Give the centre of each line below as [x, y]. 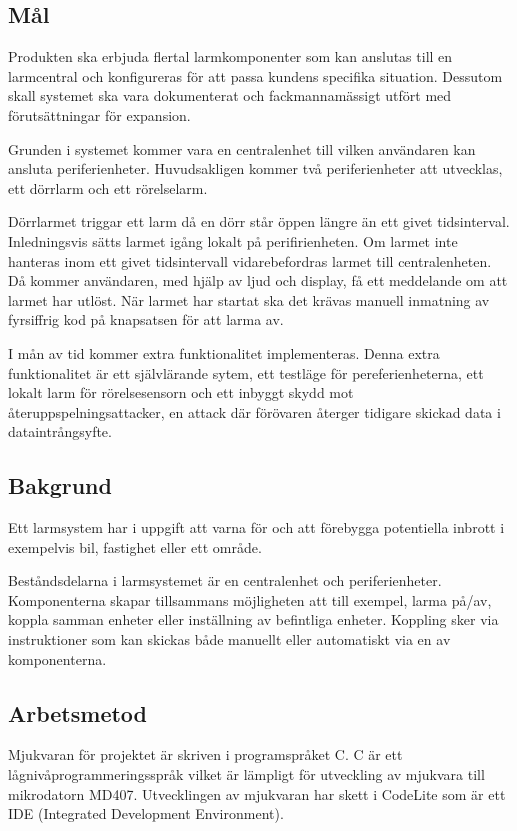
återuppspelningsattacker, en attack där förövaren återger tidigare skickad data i [254, 411]
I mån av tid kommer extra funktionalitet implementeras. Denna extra [224, 352]
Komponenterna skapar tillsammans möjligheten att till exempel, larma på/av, [250, 599]
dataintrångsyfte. [60, 431]
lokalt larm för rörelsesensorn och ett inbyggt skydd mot [181, 392]
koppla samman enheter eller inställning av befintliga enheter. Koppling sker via [253, 619]
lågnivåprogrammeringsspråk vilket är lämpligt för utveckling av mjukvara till [246, 774]
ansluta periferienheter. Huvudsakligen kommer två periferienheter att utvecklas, [255, 168]
